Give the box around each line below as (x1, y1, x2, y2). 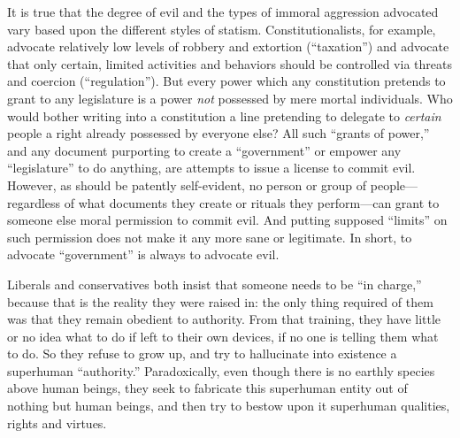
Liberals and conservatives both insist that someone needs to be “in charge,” (7, 274, 422, 293)
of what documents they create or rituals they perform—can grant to (64, 193, 440, 211)
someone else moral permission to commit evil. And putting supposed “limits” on (7, 211, 448, 229)
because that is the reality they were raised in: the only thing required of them (7, 292, 433, 311)
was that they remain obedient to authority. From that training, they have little (7, 310, 441, 328)
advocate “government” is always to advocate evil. (7, 245, 280, 264)
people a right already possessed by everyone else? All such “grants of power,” (7, 124, 430, 142)
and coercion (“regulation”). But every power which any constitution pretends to (7, 72, 446, 90)
